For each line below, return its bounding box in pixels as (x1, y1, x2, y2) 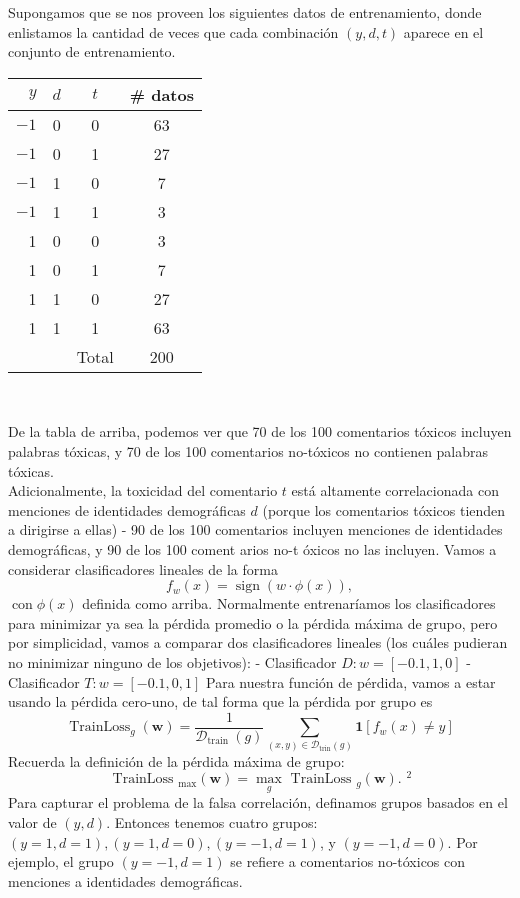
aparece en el (403, 21, 484, 42)
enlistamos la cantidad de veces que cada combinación (8, 21, 339, 42)
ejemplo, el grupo (8, 851, 114, 872)
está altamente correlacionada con (291, 480, 499, 501)
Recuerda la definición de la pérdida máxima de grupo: (8, 750, 345, 771)
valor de (8, 812, 57, 833)
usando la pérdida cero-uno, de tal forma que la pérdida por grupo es (8, 691, 433, 712)
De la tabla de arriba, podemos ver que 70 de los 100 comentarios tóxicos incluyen (8, 421, 512, 442)
